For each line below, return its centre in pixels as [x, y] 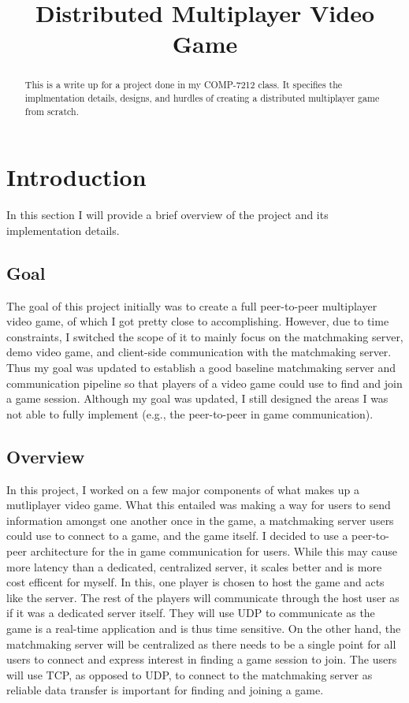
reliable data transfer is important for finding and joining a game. [165, 690]
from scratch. [52, 111]
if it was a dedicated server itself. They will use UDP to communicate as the [191, 613]
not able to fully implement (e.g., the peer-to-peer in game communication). [190, 413]
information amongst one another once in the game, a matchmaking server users [200, 520]
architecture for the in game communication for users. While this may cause [214, 550]
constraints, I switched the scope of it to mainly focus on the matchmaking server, [205, 336]
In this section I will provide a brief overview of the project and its [167, 215]
